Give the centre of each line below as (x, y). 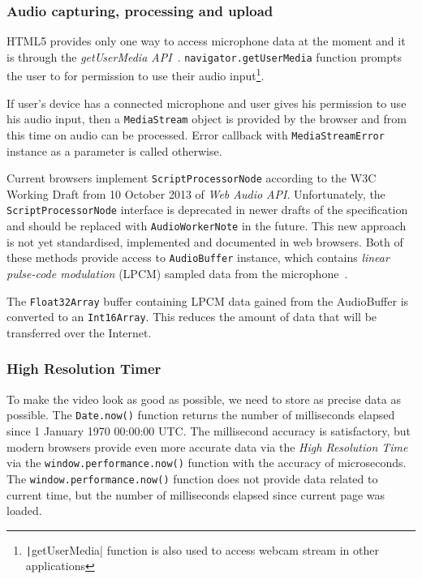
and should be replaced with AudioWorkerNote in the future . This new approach (207, 226)
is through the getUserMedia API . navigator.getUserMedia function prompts (204, 56)
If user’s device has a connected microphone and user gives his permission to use (207, 103)
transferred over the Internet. (79, 332)
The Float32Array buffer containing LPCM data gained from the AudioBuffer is (208, 300)
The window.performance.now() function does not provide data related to (192, 478)
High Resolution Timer (84, 369)
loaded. (24, 510)
